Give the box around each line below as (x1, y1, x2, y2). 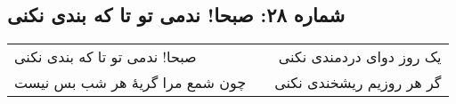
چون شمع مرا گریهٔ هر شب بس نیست (14, 72, 247, 93)
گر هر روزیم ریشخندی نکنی (274, 72, 442, 93)
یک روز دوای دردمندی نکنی (278, 46, 442, 68)
